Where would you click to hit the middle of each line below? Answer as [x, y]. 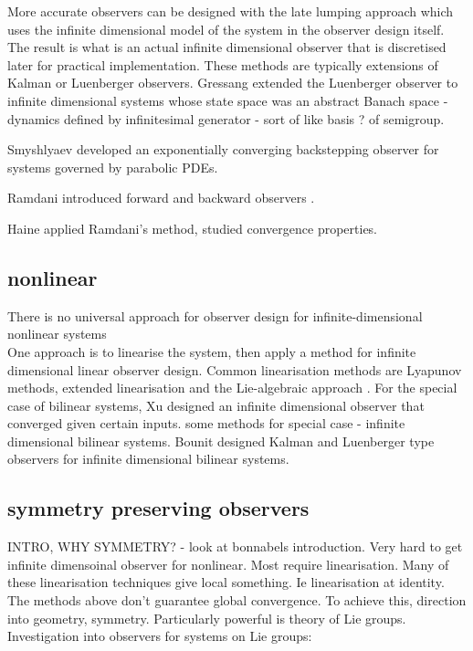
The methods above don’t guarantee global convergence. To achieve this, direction [237, 600]
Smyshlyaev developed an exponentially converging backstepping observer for [223, 149]
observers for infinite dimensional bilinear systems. [148, 459]
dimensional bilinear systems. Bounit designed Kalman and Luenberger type [221, 441]
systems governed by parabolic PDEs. [113, 167]
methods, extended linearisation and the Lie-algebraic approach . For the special [232, 388]
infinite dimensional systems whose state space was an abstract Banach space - [228, 100]
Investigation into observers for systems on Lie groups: [160, 636]
